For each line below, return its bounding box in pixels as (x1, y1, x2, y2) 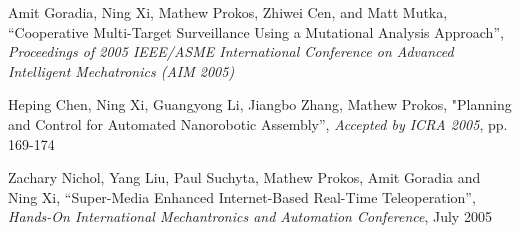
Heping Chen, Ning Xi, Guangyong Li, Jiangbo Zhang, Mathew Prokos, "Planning (8, 94, 512, 115)
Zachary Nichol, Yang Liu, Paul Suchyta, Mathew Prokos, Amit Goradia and (8, 167, 481, 188)
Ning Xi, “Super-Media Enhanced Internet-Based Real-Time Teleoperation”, (8, 186, 476, 207)
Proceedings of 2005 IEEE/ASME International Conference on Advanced (8, 41, 454, 62)
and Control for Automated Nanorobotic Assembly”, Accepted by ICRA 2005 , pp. (8, 113, 508, 134)
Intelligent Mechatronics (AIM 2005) (8, 60, 235, 81)
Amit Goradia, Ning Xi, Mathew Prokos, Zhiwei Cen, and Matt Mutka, (8, 2, 448, 22)
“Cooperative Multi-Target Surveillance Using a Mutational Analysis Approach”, (8, 21, 504, 42)
